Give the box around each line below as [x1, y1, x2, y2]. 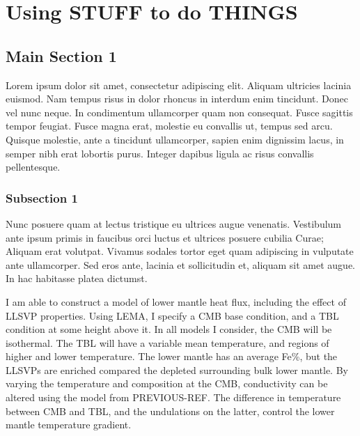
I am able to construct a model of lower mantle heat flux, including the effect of [6, 294, 346, 309]
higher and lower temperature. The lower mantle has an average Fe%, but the [6, 349, 338, 364]
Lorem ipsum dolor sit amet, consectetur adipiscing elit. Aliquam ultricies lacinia [6, 77, 352, 92]
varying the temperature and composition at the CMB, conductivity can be [6, 376, 328, 391]
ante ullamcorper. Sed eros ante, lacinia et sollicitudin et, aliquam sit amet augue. [6, 257, 356, 272]
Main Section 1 [6, 45, 117, 66]
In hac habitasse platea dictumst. [6, 271, 148, 286]
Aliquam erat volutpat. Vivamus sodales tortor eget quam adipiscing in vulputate [6, 244, 354, 258]
